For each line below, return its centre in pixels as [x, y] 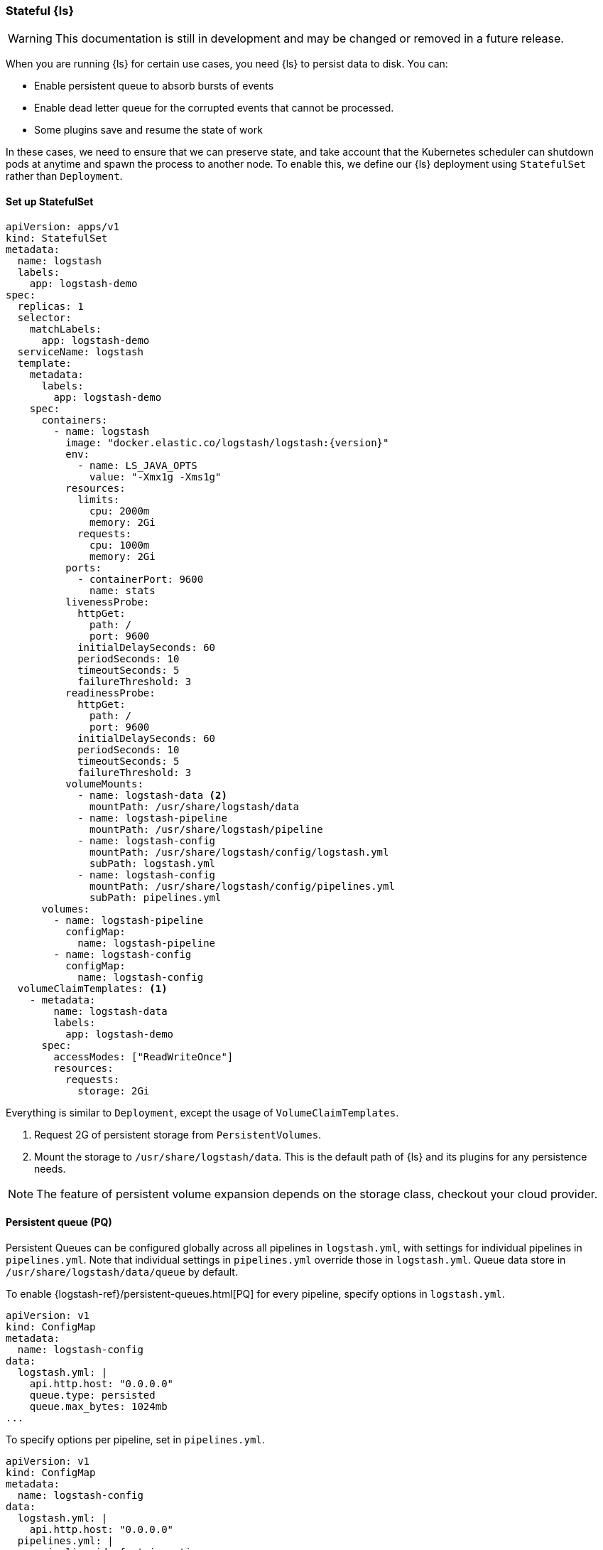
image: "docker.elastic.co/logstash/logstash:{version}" [227, 442]
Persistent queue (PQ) [59, 1222]
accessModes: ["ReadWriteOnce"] [143, 1056]
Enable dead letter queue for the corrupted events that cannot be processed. [214, 108]
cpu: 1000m [120, 545]
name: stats [123, 590]
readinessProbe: [110, 693]
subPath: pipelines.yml [156, 897]
